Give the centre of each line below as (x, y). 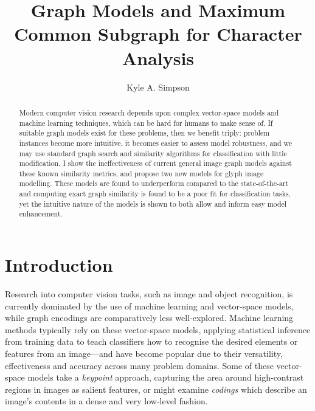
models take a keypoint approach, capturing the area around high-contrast (166, 377)
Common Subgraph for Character (158, 34)
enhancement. (41, 214)
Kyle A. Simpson (158, 87)
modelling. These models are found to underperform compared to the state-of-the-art (154, 183)
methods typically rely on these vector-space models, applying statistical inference (158, 329)
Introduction (59, 265)
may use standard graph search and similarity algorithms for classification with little (153, 153)
